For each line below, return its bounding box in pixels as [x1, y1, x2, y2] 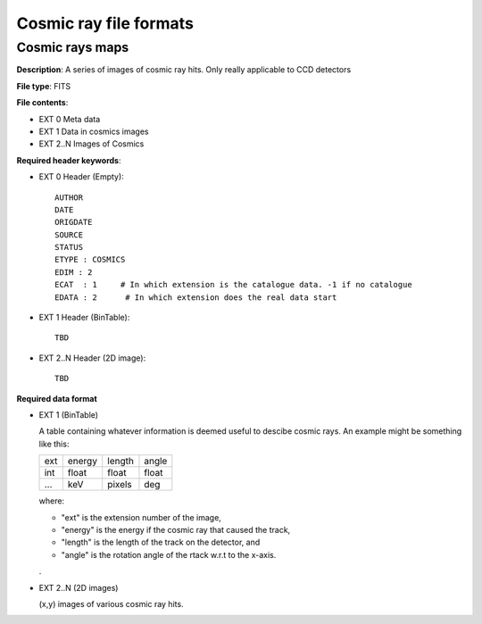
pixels [107, 478, 133, 491]
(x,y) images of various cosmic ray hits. [38, 598, 184, 609]
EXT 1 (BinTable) [38, 409, 98, 420]
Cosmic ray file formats [16, 13, 194, 33]
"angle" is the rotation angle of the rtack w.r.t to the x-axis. [61, 549, 277, 560]
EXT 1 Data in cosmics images [38, 126, 149, 137]
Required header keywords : [16, 154, 121, 165]
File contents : [16, 97, 69, 108]
